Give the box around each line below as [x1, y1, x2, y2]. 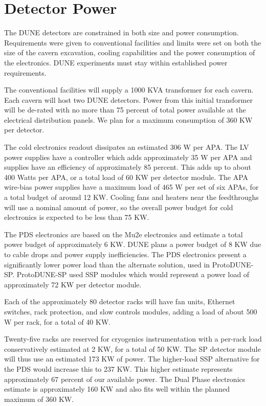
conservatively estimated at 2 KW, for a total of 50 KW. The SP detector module [4, 343, 261, 354]
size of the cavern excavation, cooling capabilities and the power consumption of [4, 47, 255, 58]
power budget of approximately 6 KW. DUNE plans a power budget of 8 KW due [4, 239, 261, 250]
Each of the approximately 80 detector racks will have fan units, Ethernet [4, 296, 235, 307]
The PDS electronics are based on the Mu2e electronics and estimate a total [4, 229, 243, 239]
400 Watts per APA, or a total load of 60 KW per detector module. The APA [4, 171, 249, 182]
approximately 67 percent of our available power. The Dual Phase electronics [4, 373, 246, 384]
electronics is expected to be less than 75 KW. [4, 212, 149, 222]
